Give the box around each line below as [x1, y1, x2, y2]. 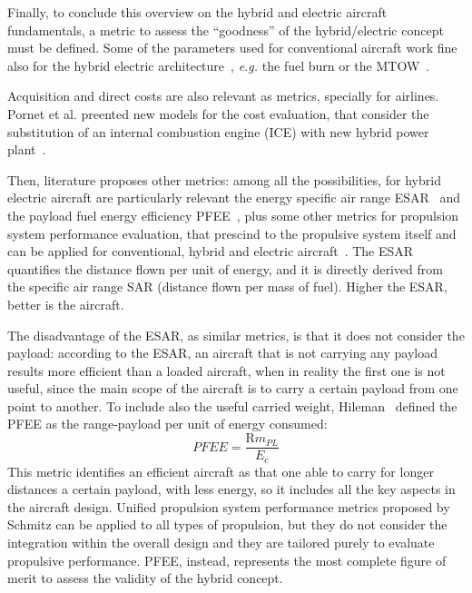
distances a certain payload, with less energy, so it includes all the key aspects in [7, 479, 456, 499]
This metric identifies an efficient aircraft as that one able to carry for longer [7, 461, 434, 480]
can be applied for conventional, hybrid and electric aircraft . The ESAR [7, 242, 414, 261]
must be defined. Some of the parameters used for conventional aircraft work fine [7, 38, 457, 57]
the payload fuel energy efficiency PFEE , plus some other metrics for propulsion [7, 205, 459, 224]
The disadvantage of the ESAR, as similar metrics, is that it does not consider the [7, 325, 465, 344]
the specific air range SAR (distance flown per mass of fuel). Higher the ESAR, [7, 277, 447, 296]
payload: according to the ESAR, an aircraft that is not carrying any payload [7, 343, 438, 362]
